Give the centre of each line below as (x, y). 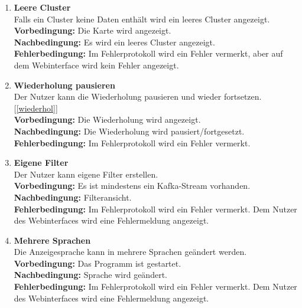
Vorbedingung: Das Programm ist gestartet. (98, 263)
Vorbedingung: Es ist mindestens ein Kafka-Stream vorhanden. (132, 186)
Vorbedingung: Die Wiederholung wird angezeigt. (107, 119)
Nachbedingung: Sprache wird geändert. (90, 275)
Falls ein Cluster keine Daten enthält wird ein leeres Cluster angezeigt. (142, 19)
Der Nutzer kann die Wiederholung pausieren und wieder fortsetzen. (138, 96)
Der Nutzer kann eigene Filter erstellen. (86, 174)
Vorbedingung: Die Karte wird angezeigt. (92, 30)
